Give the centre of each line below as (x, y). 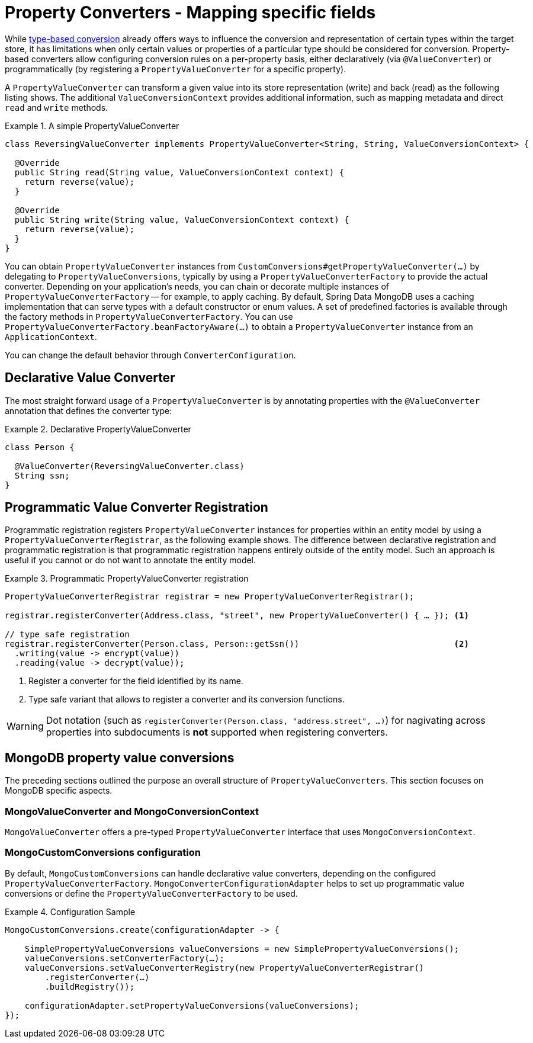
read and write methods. (57, 107)
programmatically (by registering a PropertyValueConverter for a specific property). (176, 69)
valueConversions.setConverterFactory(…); (124, 958)
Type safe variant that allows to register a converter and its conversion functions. (187, 699)
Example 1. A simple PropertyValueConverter (92, 126)
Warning (25, 726)
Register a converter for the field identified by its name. (136, 681)
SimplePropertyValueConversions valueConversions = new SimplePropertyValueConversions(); (242, 949)
